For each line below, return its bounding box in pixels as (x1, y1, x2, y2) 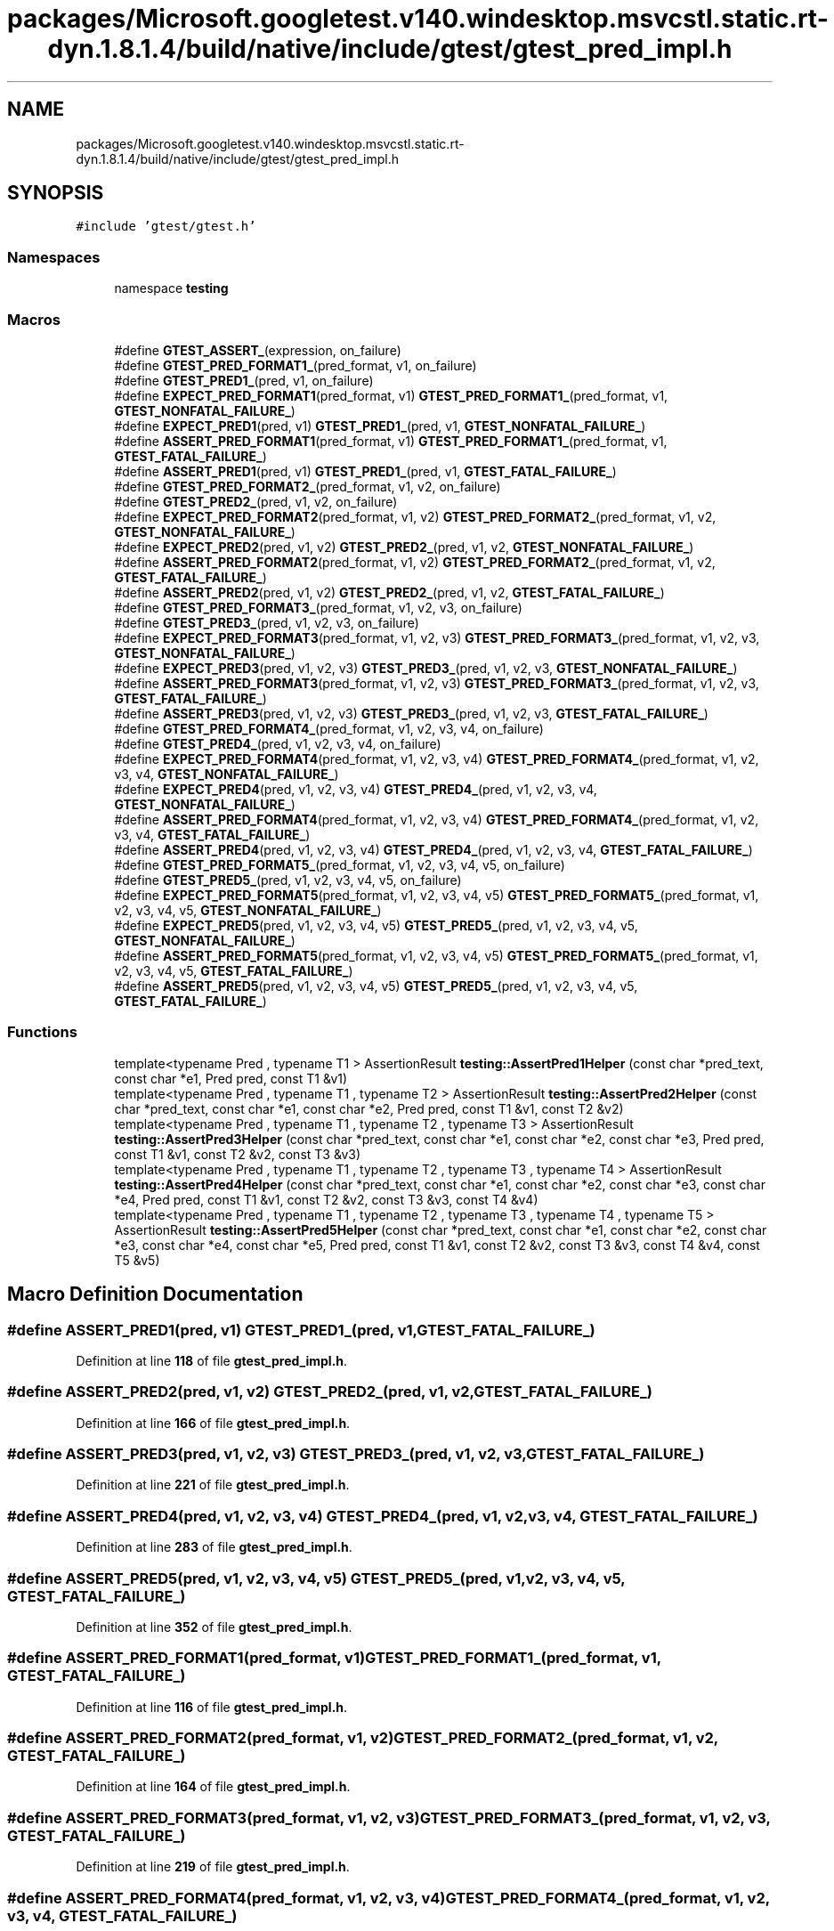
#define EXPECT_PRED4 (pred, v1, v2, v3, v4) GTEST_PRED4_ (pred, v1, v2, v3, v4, (114, 781, 597, 797)
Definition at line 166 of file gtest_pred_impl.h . (76, 1415, 351, 1431)
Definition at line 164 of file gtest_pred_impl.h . (76, 1779, 351, 1795)
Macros (7, 310, 61, 329)
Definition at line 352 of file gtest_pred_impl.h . (76, 1619, 352, 1635)
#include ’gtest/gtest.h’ (76, 219, 256, 234)
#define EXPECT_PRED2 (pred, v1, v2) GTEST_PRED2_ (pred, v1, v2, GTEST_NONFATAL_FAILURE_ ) (114, 539, 694, 555)
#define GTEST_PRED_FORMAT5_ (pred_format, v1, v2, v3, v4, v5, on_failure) (114, 856, 565, 872)
